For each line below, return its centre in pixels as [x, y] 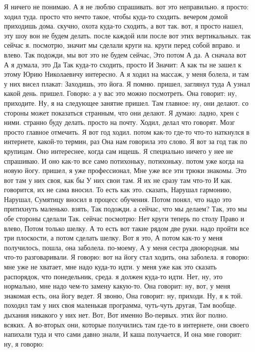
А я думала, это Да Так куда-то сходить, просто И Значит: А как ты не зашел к [123, 64]
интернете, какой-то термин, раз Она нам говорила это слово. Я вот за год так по [126, 141]
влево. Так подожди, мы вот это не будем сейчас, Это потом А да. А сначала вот [125, 54]
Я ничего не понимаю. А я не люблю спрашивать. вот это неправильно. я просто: [126, 6]
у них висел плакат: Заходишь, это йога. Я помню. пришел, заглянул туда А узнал [127, 83]
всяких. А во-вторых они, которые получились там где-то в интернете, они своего [127, 324]
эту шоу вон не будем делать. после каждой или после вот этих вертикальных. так [127, 35]
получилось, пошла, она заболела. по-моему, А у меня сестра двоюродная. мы [122, 247]
